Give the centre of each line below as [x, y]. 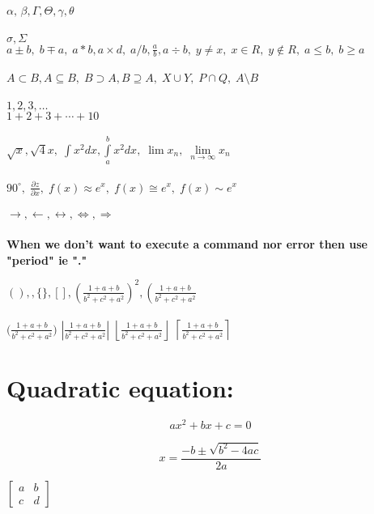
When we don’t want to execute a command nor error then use [187, 244]
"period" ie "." [47, 259]
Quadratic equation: [120, 388]
